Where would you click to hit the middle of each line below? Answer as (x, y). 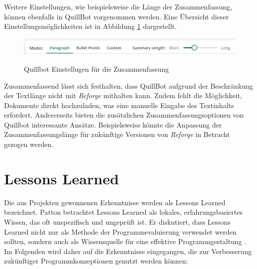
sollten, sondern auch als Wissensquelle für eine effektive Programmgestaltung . (125, 241)
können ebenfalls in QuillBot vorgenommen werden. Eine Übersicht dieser (117, 16)
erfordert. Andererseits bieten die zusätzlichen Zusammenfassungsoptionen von (124, 115)
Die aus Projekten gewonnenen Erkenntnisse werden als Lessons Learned (115, 202)
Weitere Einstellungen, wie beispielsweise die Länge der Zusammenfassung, (118, 6)
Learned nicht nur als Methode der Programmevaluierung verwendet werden (120, 231)
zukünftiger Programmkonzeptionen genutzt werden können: (96, 261)
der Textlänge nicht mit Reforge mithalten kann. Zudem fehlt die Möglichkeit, (123, 95)
